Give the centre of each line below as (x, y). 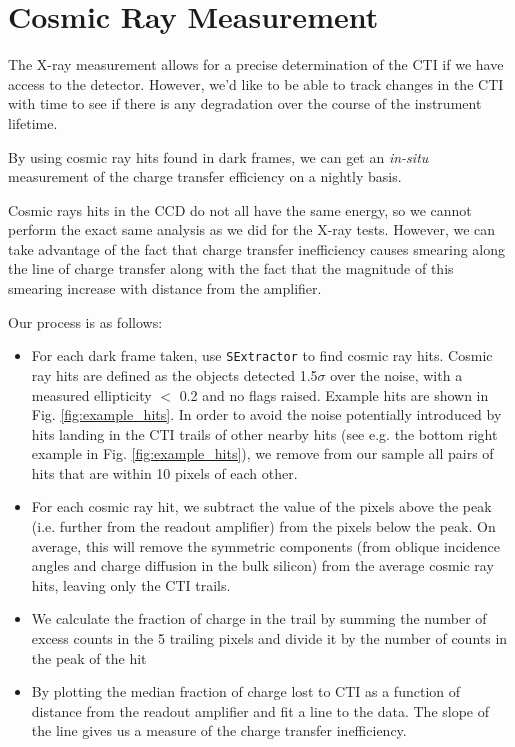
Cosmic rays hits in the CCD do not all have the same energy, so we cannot (240, 209)
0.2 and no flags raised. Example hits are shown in (334, 394)
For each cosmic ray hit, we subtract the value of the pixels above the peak (261, 506)
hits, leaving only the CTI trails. (131, 584)
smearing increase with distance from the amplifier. (165, 288)
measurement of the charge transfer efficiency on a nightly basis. (205, 176)
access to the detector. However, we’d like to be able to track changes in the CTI (256, 83)
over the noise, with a (396, 374)
